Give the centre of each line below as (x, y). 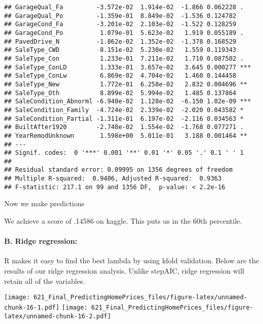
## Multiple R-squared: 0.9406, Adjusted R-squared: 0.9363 (113, 179)
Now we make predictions (45, 203)
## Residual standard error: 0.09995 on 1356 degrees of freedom (118, 170)
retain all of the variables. (45, 281)
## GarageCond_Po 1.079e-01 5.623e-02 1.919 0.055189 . (124, 33)
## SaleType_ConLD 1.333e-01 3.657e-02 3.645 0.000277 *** (128, 67)
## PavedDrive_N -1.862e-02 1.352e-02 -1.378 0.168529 (120, 41)
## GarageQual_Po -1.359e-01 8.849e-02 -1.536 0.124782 (120, 16)
